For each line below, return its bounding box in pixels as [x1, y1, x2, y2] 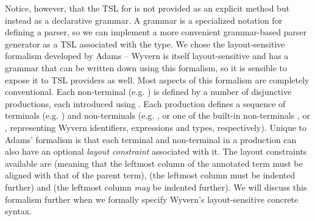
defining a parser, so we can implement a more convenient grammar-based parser [5, 26, 307, 38]
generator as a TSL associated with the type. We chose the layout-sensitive [5, 37, 285, 50]
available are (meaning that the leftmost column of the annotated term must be [5, 156, 303, 169]
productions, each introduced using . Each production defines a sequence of [5, 97, 286, 110]
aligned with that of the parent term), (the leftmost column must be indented [5, 169, 296, 181]
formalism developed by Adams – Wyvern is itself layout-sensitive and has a [5, 49, 289, 62]
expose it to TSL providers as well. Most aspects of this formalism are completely [5, 73, 310, 86]
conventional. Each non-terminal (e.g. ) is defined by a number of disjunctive [5, 85, 292, 98]
